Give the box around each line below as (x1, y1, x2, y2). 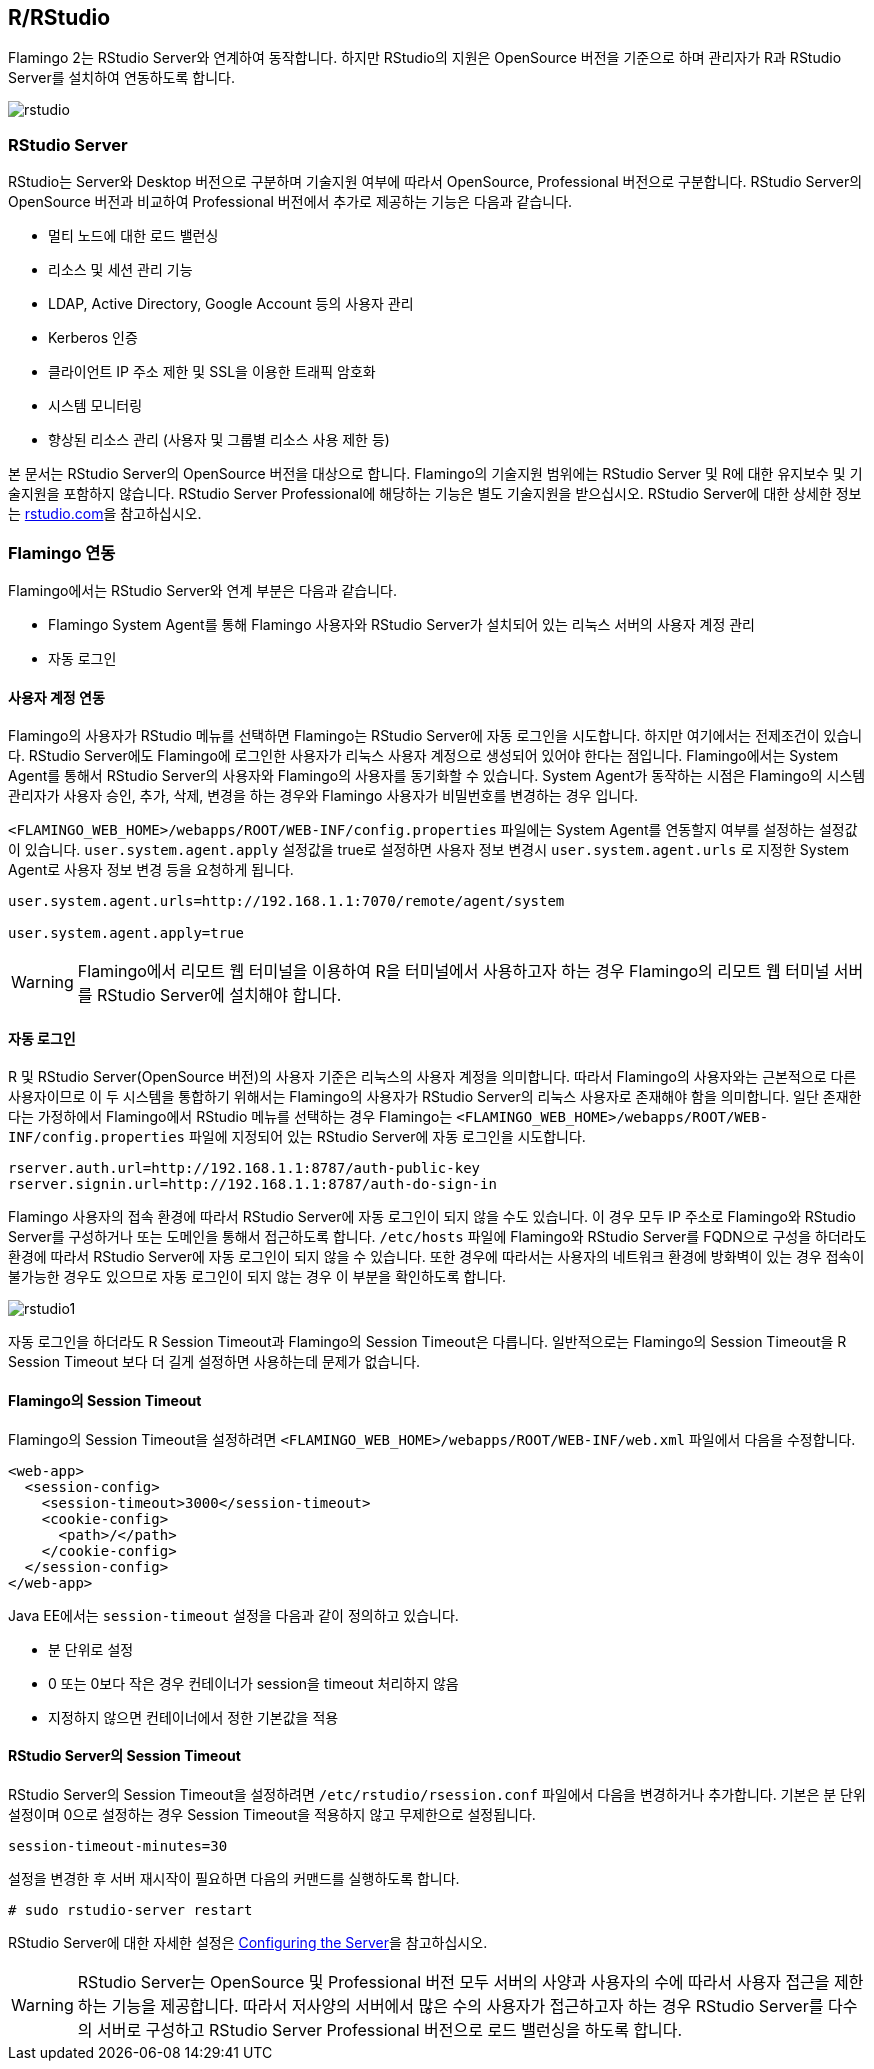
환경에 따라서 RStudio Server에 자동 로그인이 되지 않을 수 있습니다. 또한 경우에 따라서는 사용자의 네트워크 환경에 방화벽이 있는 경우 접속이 (8, 1248, 865, 1266)
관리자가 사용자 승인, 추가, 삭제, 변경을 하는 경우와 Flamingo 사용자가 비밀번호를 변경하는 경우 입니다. (8, 787, 639, 805)
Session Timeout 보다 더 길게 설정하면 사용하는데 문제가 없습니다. (8, 1353, 421, 1371)
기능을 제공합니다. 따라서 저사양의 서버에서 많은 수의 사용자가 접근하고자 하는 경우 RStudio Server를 (111, 1995, 824, 2016)
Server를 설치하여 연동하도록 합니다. (8, 69, 235, 87)
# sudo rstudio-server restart (8, 1901, 253, 1918)
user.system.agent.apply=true (8, 925, 245, 942)
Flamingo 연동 (8, 542, 116, 563)
